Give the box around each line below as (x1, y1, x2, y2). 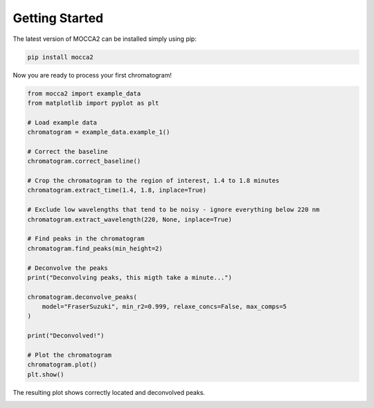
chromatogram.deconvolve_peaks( (27, 293, 138, 301)
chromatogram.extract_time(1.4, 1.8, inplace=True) (27, 186, 207, 194)
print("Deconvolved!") (27, 332, 105, 339)
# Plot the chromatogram (27, 351, 112, 360)
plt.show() (27, 371, 64, 378)
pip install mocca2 (27, 53, 93, 61)
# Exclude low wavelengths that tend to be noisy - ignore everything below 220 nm (27, 206, 320, 214)
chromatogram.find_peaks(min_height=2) (27, 245, 163, 252)
